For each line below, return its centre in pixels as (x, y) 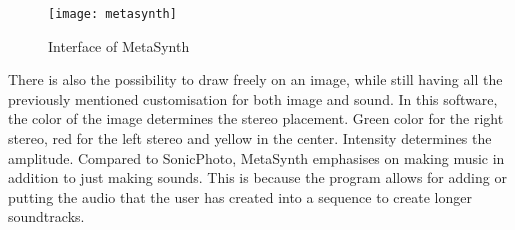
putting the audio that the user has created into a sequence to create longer (240, 196)
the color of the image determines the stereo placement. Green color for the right (256, 118)
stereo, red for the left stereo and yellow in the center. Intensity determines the (250, 138)
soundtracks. (46, 216)
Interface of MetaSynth (119, 45)
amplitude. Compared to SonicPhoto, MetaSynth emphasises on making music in (256, 157)
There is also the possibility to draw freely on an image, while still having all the (255, 79)
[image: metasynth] (112, 14)
